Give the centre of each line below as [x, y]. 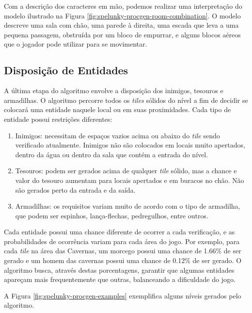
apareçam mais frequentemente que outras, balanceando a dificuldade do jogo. [120, 279]
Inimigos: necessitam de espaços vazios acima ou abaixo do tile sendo [118, 135]
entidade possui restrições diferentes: [58, 119]
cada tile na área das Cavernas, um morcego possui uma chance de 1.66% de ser [123, 251]
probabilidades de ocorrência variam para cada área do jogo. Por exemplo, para [122, 241]
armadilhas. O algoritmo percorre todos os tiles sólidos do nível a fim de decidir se [126, 100]
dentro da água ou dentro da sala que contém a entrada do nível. [112, 154]
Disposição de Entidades [66, 70]
